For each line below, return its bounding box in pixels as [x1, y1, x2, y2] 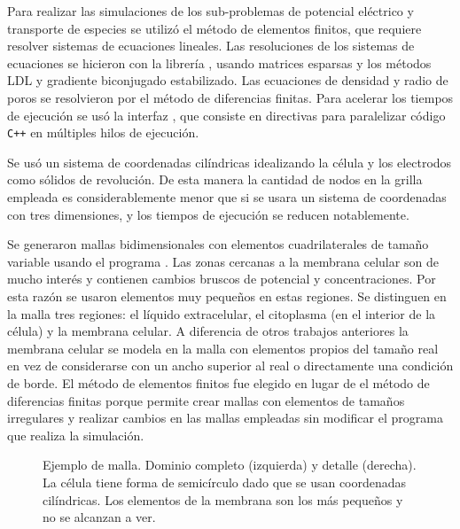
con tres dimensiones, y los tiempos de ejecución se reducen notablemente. [7, 205, 409, 223]
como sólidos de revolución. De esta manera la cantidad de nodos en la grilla [7, 170, 423, 189]
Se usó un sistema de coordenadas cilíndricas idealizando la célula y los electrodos [7, 152, 452, 171]
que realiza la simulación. [7, 425, 144, 444]
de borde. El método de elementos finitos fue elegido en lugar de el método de [7, 373, 430, 392]
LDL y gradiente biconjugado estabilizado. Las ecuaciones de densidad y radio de [7, 71, 448, 89]
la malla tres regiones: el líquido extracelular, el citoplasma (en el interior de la [7, 304, 436, 323]
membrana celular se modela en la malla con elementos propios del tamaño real [7, 338, 439, 357]
